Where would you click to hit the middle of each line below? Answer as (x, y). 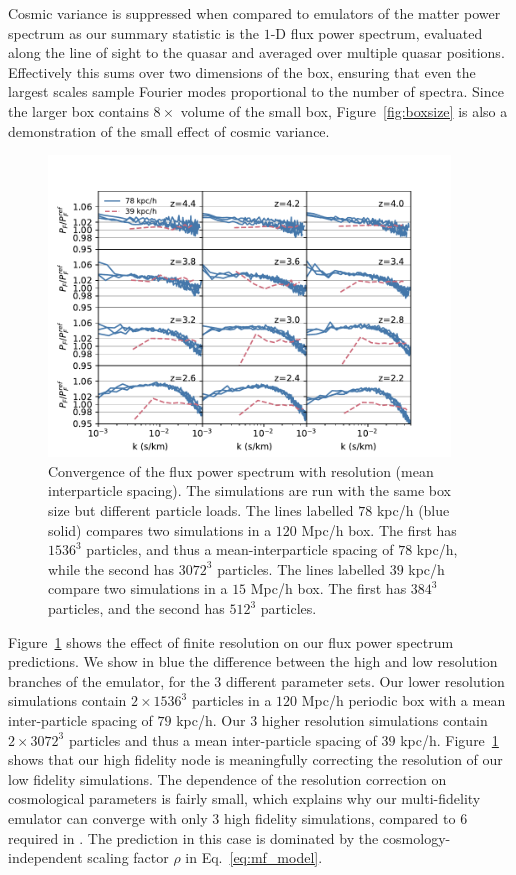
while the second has (111, 568)
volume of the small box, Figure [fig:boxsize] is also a (344, 110)
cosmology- (416, 837)
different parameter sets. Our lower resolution (365, 680)
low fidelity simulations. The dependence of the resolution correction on (227, 778)
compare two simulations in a (138, 588)
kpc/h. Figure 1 (449, 739)
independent (45, 857)
